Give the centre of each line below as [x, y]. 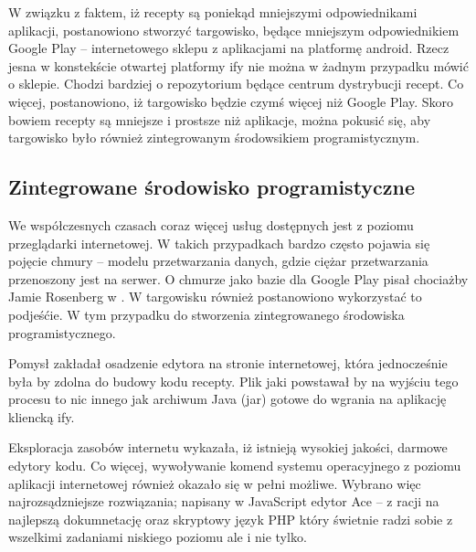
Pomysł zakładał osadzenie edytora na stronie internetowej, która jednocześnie [228, 363]
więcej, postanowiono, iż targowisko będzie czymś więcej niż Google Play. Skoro [231, 101]
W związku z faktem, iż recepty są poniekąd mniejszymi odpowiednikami [213, 12]
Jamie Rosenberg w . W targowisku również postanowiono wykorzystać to [215, 297]
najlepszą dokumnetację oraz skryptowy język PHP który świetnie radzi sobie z [231, 519]
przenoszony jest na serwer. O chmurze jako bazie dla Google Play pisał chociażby [238, 278]
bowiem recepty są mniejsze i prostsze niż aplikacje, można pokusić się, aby [220, 119]
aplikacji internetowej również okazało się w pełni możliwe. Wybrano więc [215, 483]
